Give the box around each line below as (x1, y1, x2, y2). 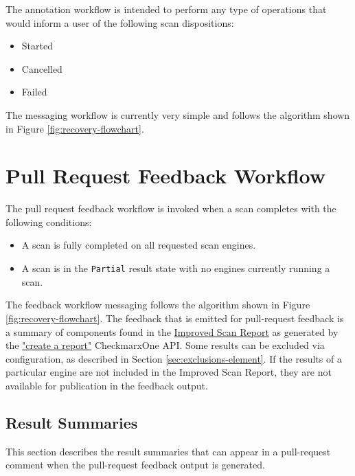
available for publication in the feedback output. (5, 378, 208, 392)
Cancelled (21, 61, 62, 76)
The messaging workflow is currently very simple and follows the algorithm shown (5, 107, 350, 122)
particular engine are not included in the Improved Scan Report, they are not (5, 365, 332, 379)
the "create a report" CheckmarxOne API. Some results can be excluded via (5, 338, 325, 352)
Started (21, 38, 53, 53)
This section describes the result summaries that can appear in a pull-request (5, 444, 331, 458)
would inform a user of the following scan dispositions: (5, 15, 234, 30)
